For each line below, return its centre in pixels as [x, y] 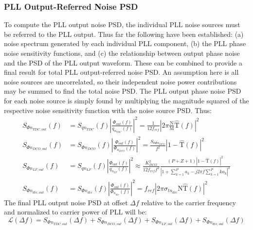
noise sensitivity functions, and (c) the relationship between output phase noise [122, 53]
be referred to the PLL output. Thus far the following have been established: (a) [124, 34]
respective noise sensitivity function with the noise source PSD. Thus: [108, 110]
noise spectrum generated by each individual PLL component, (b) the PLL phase [125, 43]
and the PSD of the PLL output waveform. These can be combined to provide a [123, 62]
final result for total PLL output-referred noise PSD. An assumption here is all [121, 72]
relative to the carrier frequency [189, 202]
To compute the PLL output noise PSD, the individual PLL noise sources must [122, 25]
